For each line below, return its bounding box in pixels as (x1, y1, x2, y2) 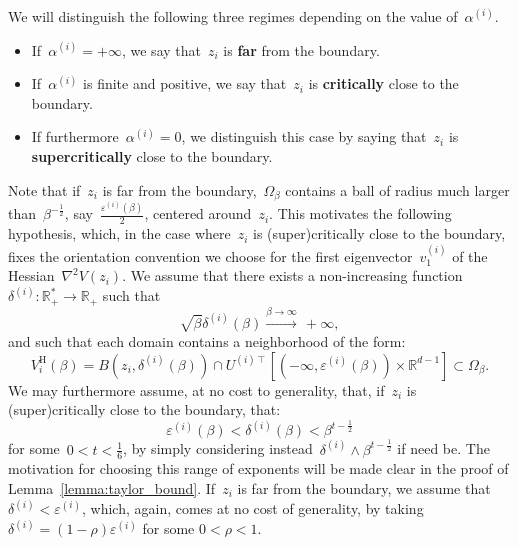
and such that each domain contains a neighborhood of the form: (8, 330, 406, 351)
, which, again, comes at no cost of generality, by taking (82, 498, 424, 519)
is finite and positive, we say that (83, 73, 287, 94)
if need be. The (397, 438, 490, 459)
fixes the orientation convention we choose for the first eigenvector (8, 245, 413, 266)
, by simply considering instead (123, 438, 313, 459)
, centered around (144, 203, 252, 224)
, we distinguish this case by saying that (181, 126, 427, 147)
